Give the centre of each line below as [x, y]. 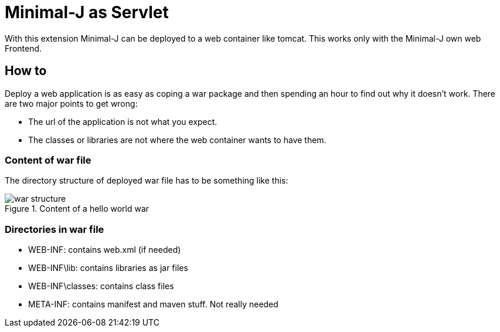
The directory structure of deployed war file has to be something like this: [147, 181]
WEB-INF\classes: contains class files [101, 286]
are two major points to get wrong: [71, 103]
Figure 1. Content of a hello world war [77, 209]
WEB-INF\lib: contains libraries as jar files [108, 268]
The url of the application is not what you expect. [123, 121]
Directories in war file [55, 229]
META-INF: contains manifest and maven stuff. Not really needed [153, 304]
